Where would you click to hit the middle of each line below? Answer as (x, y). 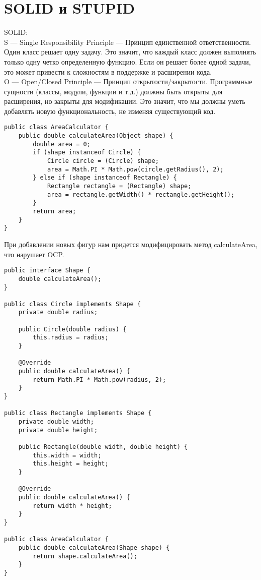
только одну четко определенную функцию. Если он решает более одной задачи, (127, 61)
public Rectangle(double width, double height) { (103, 447)
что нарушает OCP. (34, 254)
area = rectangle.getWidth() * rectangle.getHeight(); (141, 194)
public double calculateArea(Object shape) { (96, 136)
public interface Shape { (47, 271)
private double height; (58, 430)
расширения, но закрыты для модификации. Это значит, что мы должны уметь (125, 101)
